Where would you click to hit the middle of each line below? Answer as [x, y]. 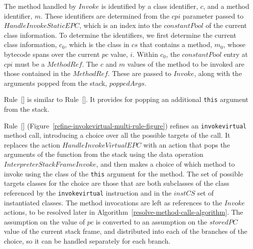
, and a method [226, 6]
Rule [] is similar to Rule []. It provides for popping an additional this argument [126, 99]
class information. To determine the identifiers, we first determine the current [120, 35]
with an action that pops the [187, 144]
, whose [234, 44]
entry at [236, 54]
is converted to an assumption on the [152, 221]
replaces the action [32, 144]
